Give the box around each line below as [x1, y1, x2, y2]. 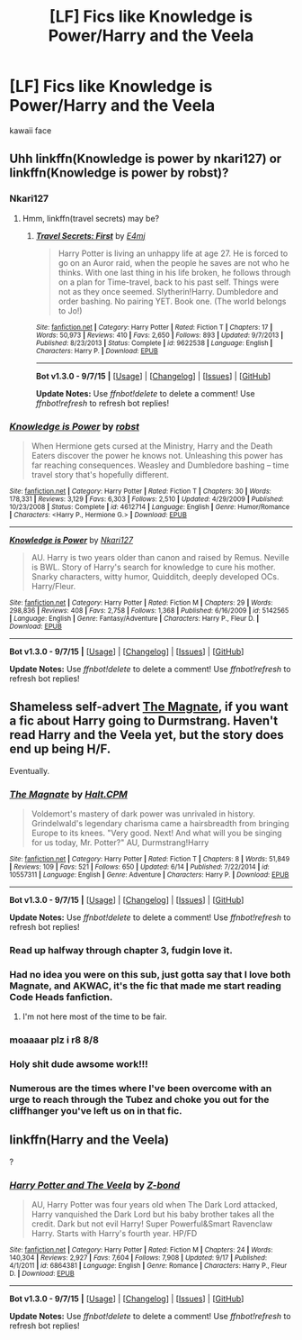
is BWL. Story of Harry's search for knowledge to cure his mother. [31, 561, 276, 572]
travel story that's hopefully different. [31, 469, 169, 479]
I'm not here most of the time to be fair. [22, 1011, 168, 1022]
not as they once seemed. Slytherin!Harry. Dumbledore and [58, 286, 279, 296]
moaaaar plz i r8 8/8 [9, 1034, 99, 1046]
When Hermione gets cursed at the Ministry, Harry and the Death [31, 440, 273, 451]
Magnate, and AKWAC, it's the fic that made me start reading [9, 980, 281, 992]
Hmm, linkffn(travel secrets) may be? [22, 213, 160, 223]
